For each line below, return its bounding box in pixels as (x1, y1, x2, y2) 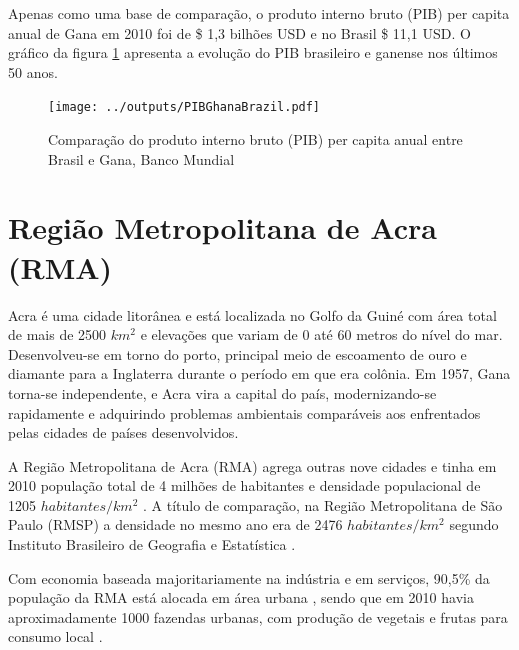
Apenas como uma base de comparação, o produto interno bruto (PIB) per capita (8, 3, 510, 23)
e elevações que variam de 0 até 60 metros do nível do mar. (140, 324, 503, 345)
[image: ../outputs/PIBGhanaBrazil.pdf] (48, 100, 321, 115)
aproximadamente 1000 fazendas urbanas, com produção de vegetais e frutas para (8, 606, 508, 627)
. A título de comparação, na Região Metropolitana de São (143, 494, 503, 515)
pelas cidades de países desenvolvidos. (8, 422, 239, 443)
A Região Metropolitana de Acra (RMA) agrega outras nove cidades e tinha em (8, 455, 497, 476)
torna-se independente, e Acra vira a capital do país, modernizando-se (8, 382, 437, 403)
